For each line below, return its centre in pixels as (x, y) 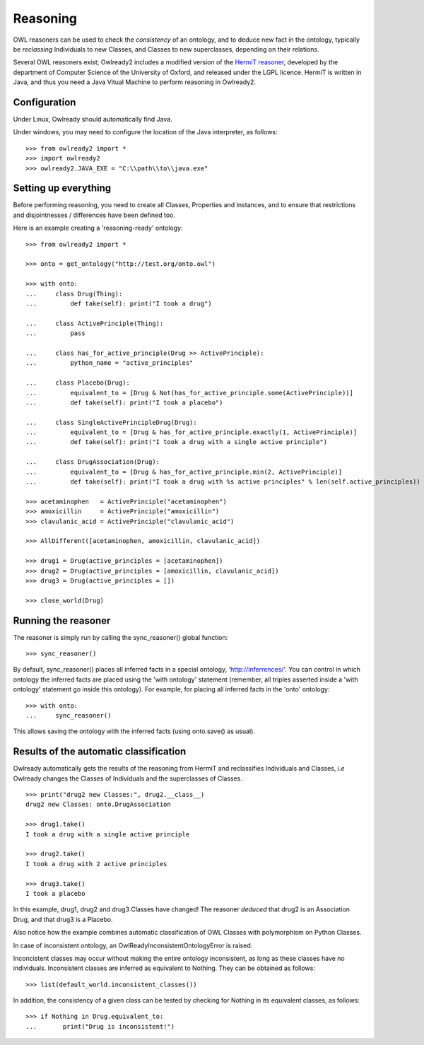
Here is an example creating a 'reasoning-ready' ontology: (98, 228)
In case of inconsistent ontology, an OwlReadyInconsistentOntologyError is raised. (133, 945)
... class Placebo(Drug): (78, 383)
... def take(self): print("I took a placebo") (124, 402)
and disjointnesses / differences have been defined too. (94, 215)
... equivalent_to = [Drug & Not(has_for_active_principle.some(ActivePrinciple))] (189, 393)
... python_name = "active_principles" (110, 363)
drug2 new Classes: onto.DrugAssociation (98, 805)
